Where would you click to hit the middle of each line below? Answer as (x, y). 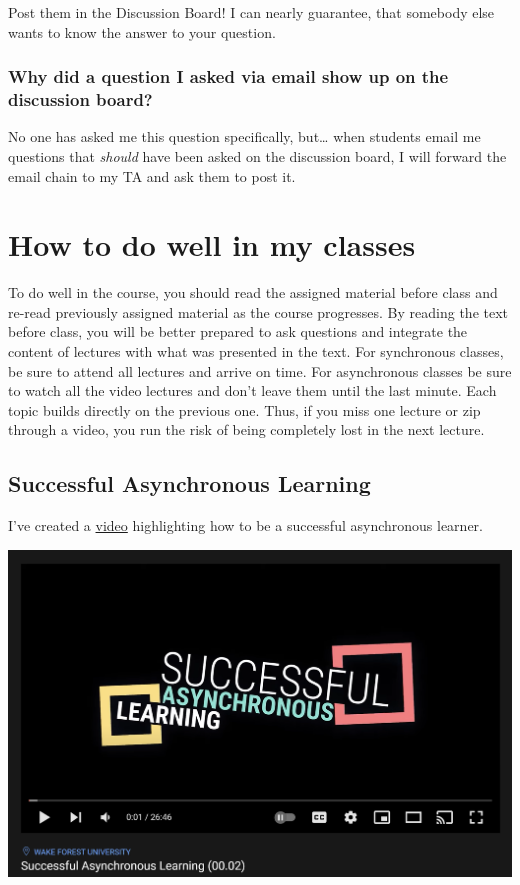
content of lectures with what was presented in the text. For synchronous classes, (256, 351)
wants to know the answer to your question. (142, 31)
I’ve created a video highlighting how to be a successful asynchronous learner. (245, 525)
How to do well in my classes (212, 244)
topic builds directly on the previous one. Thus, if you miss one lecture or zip (244, 409)
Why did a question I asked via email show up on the (228, 76)
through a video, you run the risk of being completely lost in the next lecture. (246, 429)
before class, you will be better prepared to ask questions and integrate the (238, 331)
